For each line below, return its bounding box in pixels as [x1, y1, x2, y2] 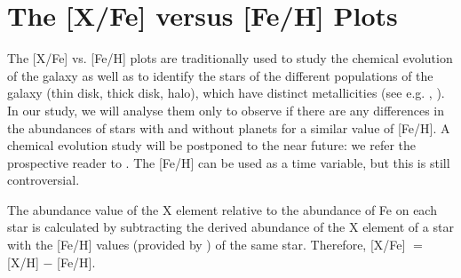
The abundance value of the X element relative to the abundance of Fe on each [7, 200, 437, 218]
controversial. [7, 171, 80, 189]
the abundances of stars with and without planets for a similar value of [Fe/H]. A [7, 118, 450, 137]
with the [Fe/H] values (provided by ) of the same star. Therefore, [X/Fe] [7, 235, 406, 254]
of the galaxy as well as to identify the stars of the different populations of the [7, 66, 433, 84]
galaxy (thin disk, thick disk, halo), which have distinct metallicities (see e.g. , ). [7, 83, 445, 102]
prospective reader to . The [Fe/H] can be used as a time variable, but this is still [7, 153, 450, 171]
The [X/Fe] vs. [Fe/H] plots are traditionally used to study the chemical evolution [7, 49, 453, 68]
